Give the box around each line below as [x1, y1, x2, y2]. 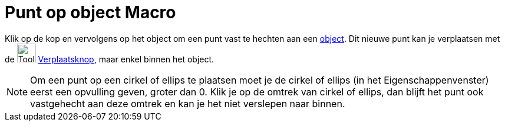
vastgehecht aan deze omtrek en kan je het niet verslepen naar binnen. [30, 97, 345, 110]
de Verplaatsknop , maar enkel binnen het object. [5, 54, 214, 64]
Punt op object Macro [5, 2, 176, 22]
